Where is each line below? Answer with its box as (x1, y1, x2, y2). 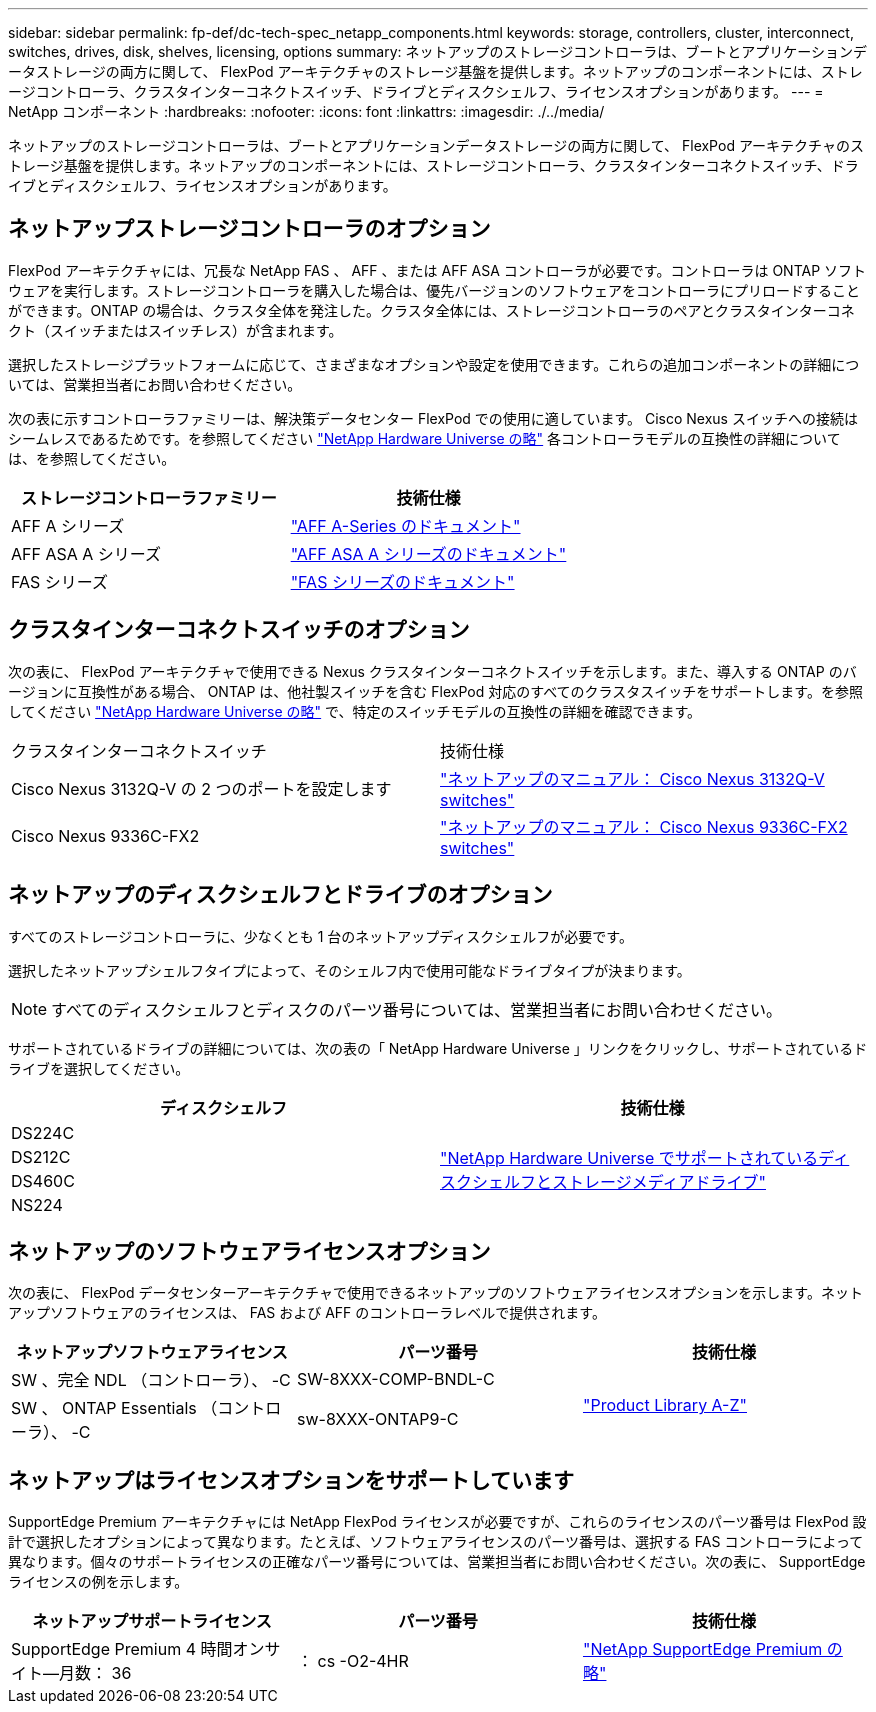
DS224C (11, 1122, 75, 1143)
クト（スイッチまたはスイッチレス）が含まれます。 (8, 321, 343, 339)
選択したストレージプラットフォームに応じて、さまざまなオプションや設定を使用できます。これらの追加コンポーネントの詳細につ (8, 355, 860, 373)
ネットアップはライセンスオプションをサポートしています (8, 1467, 574, 1493)
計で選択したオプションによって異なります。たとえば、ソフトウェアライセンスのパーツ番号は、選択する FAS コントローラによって (8, 1533, 864, 1551)
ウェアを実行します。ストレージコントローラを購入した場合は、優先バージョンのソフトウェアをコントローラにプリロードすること (8, 281, 861, 299)
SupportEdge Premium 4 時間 (11, 1639, 233, 1660)
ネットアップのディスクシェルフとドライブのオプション (8, 882, 553, 908)
